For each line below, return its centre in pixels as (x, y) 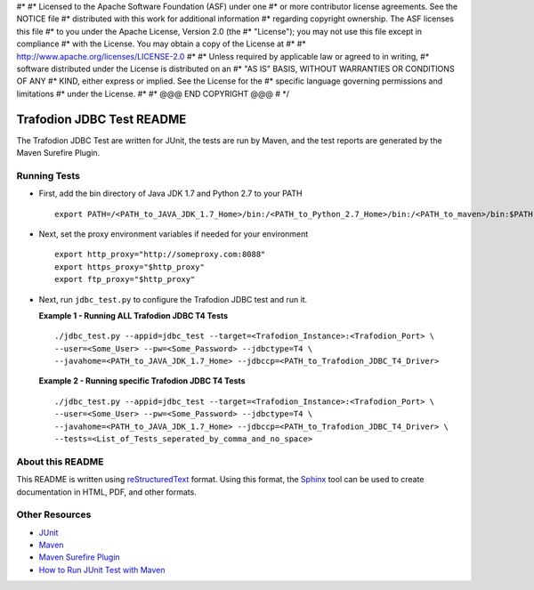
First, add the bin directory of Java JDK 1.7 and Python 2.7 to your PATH (170, 194)
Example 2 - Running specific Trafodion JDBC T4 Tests (142, 381)
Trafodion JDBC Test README (101, 119)
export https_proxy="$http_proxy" (129, 267)
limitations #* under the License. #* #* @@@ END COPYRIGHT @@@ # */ (153, 93)
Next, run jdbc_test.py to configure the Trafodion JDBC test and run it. (173, 299)
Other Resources (54, 514)
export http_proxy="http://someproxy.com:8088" (160, 255)
